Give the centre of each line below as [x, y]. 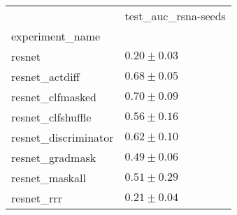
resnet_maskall [49, 178]
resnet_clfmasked [54, 97]
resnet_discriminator [63, 137]
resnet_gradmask [54, 157]
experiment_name [56, 36]
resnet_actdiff [45, 76]
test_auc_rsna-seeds [175, 16]
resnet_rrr [37, 198]
